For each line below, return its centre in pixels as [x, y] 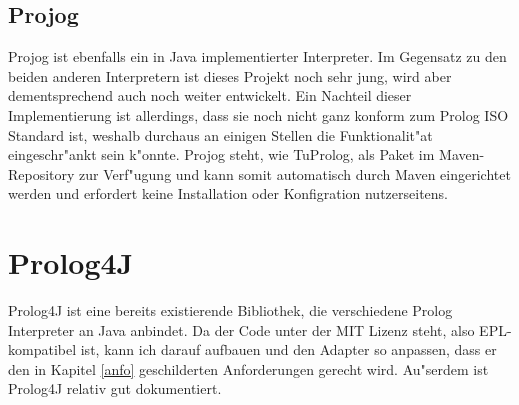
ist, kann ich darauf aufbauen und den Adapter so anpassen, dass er [288, 349]
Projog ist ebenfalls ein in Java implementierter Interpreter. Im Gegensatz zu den [257, 56]
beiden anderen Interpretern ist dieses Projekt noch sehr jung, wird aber [230, 75]
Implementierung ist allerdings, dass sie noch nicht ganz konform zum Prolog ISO [258, 114]
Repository [41, 173]
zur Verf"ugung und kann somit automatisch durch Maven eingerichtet [295, 173]
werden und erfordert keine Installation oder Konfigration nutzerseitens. [228, 193]
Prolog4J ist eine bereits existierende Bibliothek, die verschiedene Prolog [230, 310]
